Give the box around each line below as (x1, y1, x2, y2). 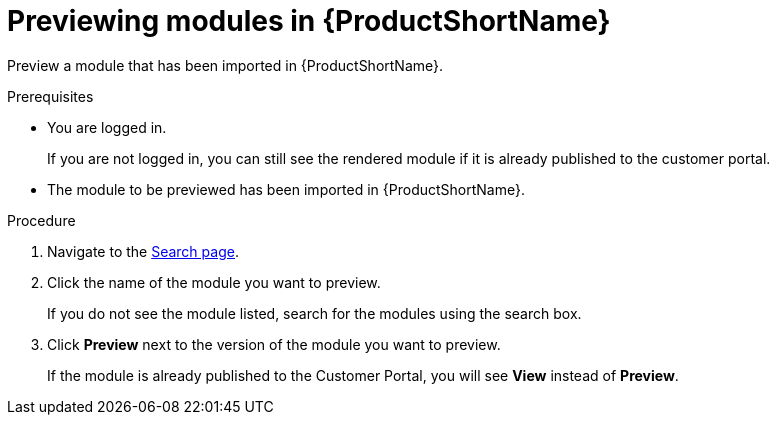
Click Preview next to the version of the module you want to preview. (47, 335, 501, 353)
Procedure (7, 211, 76, 229)
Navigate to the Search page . (47, 242, 239, 260)
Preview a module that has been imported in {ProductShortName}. (7, 56, 444, 74)
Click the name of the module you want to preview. (47, 273, 381, 291)
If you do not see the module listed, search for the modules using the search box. (47, 304, 582, 322)
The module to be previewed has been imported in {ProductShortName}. (47, 180, 525, 198)
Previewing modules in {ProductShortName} (7, 4, 611, 38)
